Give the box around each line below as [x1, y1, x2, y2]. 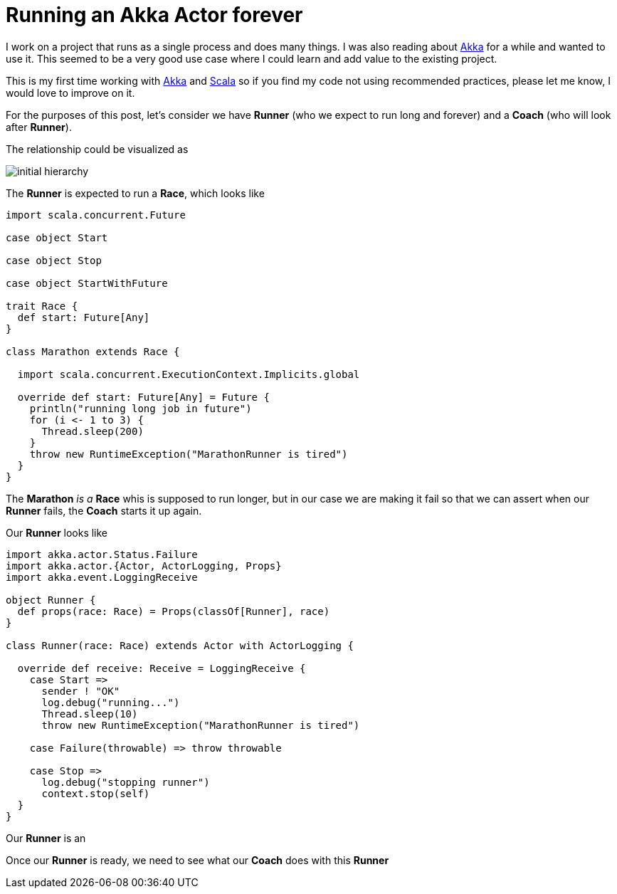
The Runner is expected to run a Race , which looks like [6, 186, 265, 199]
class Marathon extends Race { [6, 345, 180, 357]
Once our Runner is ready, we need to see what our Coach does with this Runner [6, 853, 389, 866]
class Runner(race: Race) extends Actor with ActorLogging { [6, 639, 354, 651]
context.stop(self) [41, 787, 150, 799]
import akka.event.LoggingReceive [6, 571, 198, 583]
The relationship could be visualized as [6, 142, 189, 155]
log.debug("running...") [41, 696, 180, 708]
